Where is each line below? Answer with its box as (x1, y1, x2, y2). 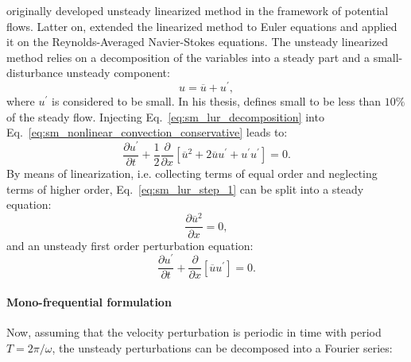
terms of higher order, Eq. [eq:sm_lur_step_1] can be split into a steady (6, 180, 364, 197)
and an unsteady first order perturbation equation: (6, 237, 254, 253)
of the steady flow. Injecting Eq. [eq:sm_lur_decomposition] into (6, 108, 324, 125)
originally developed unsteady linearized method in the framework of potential (6, 2, 389, 18)
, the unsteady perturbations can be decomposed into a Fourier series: (52, 339, 393, 356)
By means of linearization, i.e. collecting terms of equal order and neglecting (6, 164, 378, 181)
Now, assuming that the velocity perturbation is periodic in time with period (6, 324, 382, 341)
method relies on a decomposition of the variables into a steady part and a (6, 48, 370, 65)
